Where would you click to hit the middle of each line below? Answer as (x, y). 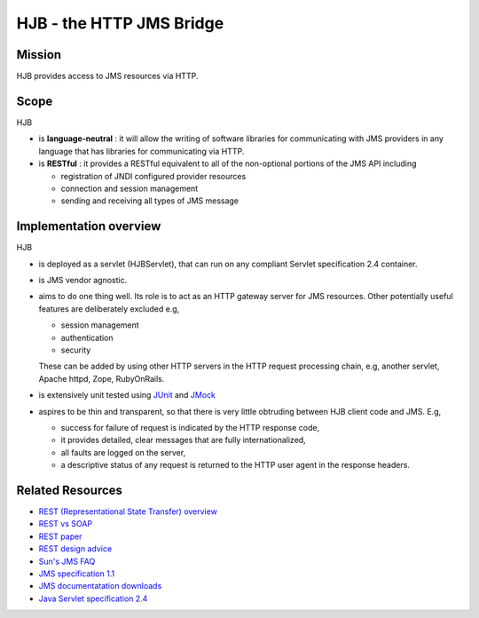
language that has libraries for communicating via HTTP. (141, 151)
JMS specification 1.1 (77, 574)
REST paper (60, 536)
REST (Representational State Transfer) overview (128, 511)
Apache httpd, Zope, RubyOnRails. (102, 378)
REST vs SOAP (66, 524)
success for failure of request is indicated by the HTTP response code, (190, 427)
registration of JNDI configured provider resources (153, 176)
